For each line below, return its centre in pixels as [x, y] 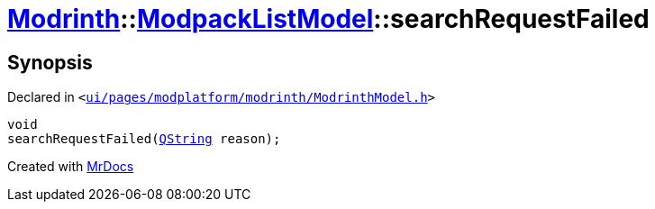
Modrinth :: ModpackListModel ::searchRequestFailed [328, 19]
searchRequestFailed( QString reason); [144, 139]
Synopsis [50, 62]
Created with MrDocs [71, 167]
